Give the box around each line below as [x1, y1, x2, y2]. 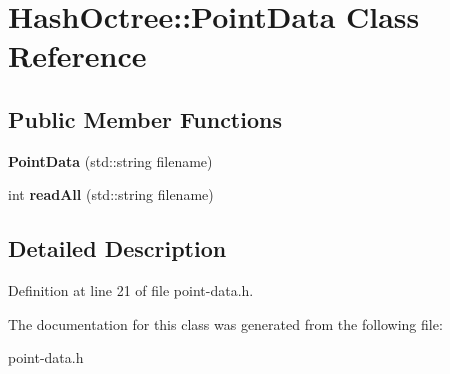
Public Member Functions [8, 103, 282, 134]
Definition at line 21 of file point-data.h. [8, 280, 254, 301]
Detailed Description [8, 233, 227, 264]
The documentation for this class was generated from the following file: [8, 313, 443, 334]
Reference [8, 35, 147, 76]
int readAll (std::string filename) [8, 184, 214, 205]
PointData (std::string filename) [8, 150, 213, 171]
